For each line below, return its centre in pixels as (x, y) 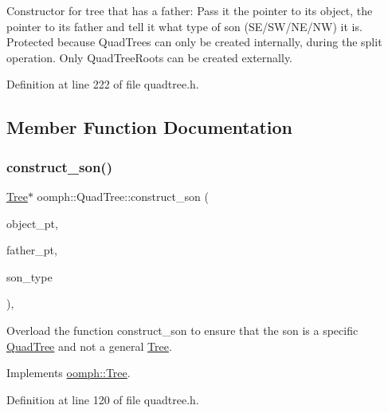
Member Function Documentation (150, 127)
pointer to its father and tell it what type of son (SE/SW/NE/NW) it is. (184, 26)
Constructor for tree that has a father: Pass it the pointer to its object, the (190, 10)
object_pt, (32, 223)
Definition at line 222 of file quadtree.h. (103, 84)
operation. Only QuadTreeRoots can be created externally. (150, 57)
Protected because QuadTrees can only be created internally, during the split (194, 42)
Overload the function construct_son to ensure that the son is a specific (182, 330)
